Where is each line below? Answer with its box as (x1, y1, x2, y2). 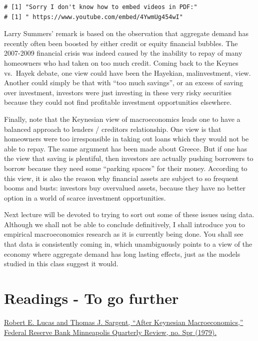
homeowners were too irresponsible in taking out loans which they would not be (4, 133, 249, 144)
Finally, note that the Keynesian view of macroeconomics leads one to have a (4, 113, 240, 124)
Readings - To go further (4, 288, 179, 308)
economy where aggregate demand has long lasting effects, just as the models (4, 248, 240, 259)
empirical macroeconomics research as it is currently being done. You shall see (4, 229, 243, 239)
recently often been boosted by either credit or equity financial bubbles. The (4, 38, 238, 48)
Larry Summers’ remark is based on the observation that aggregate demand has (4, 28, 248, 39)
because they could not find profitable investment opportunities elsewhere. (4, 97, 232, 107)
